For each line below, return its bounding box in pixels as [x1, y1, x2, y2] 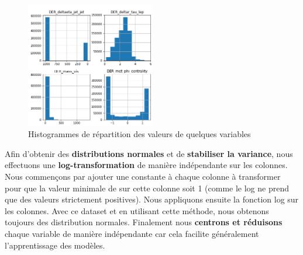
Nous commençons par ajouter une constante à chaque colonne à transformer [5, 170, 281, 182]
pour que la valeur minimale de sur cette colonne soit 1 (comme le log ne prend [5, 181, 289, 194]
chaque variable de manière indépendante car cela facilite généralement [5, 227, 259, 239]
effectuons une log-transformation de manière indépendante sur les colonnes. [5, 159, 288, 171]
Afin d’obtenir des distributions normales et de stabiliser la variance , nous [5, 147, 293, 159]
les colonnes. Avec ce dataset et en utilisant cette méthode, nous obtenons [5, 204, 269, 216]
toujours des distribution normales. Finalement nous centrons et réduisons [5, 216, 283, 228]
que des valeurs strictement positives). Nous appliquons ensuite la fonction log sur [5, 193, 299, 205]
